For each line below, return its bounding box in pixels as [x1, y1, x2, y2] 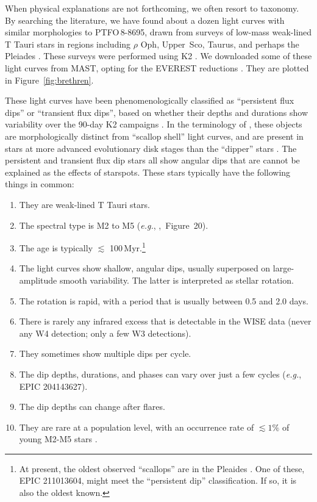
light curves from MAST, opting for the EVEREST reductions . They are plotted [5, 61, 309, 74]
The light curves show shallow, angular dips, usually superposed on [19, 262, 271, 274]
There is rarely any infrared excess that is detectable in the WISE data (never [19, 315, 312, 328]
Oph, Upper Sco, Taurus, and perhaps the [140, 37, 299, 50]
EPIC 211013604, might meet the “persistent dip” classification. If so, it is [19, 474, 297, 487]
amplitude [19, 273, 57, 286]
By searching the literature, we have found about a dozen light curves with [5, 13, 285, 26]
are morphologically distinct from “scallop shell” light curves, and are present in [5, 129, 304, 142]
